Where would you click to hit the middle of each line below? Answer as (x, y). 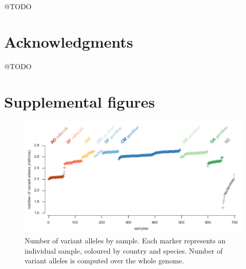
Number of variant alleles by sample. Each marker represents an (125, 241)
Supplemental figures (80, 101)
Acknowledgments (69, 41)
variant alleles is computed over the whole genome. (104, 261)
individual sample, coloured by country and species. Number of (124, 250)
